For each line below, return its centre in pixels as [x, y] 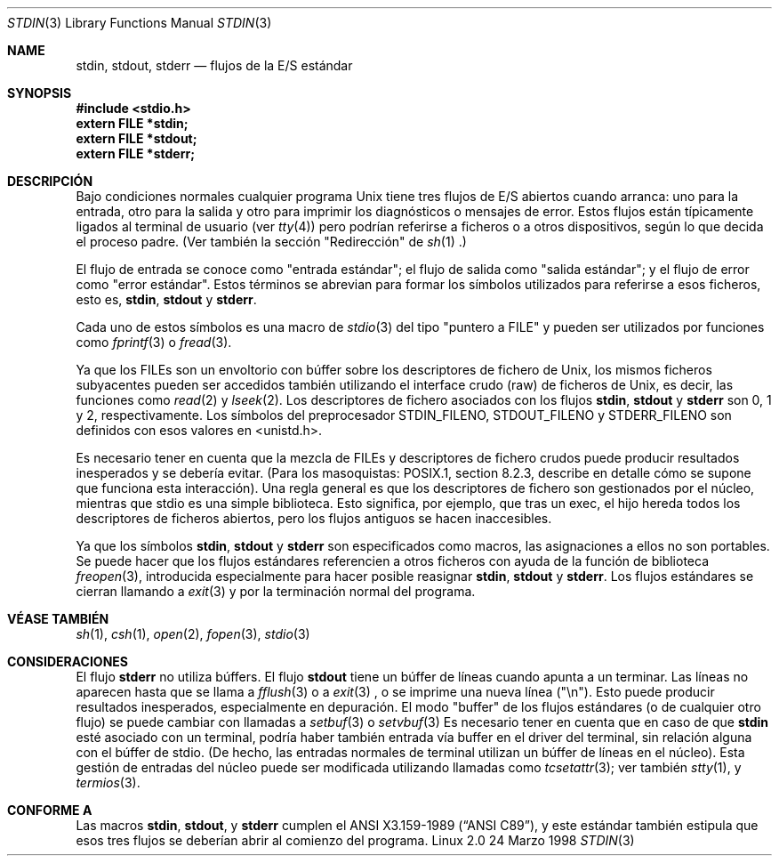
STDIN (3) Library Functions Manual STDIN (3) [140, 23]
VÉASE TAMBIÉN [58, 619]
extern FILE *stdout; [137, 138]
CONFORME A [50, 810]
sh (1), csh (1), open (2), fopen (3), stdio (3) [193, 634]
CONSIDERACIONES [68, 661]
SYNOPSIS [40, 93]
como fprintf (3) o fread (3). [154, 342]
